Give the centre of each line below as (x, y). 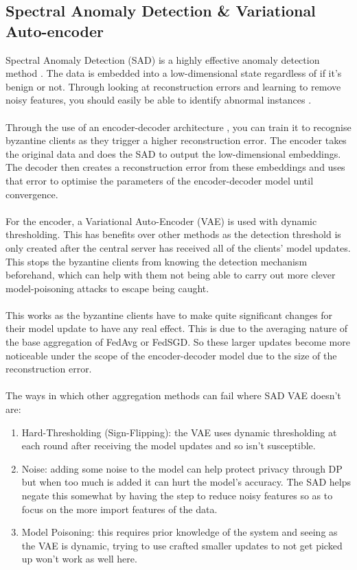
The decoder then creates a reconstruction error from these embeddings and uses (175, 167)
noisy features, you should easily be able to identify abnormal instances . (159, 100)
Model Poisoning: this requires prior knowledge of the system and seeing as (180, 532)
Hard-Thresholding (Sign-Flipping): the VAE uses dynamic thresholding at (179, 432)
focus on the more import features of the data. (119, 509)
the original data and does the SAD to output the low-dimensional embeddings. (173, 153)
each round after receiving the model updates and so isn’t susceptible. (169, 446)
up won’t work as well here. (79, 559)
